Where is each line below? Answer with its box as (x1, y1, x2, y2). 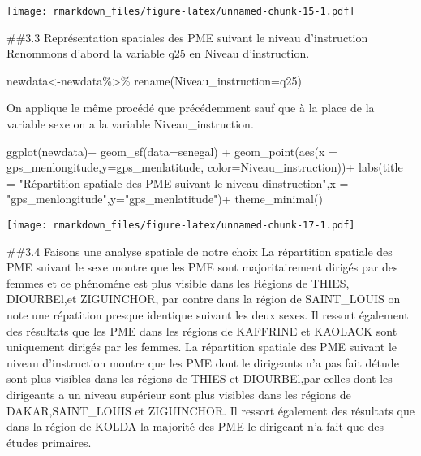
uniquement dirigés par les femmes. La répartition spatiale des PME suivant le (6, 338, 397, 355)
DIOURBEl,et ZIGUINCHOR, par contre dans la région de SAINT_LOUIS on (6, 290, 401, 307)
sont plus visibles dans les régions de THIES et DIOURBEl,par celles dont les (6, 370, 393, 387)
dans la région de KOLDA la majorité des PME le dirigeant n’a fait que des (6, 418, 384, 435)
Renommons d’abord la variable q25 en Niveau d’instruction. (6, 45, 310, 62)
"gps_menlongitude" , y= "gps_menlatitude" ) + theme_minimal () (6, 190, 323, 207)
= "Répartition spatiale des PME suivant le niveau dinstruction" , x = (6, 174, 349, 191)
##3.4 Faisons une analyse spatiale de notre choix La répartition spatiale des (6, 242, 393, 259)
